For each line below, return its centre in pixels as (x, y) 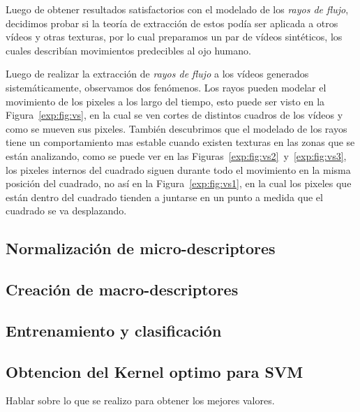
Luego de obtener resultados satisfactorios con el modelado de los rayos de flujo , (177, 9)
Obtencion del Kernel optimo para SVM (155, 371)
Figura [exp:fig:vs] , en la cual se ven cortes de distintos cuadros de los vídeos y (174, 115)
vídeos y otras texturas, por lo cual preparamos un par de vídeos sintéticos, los (174, 37)
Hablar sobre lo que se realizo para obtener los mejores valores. (140, 400)
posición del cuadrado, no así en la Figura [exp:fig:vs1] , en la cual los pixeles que (179, 183)
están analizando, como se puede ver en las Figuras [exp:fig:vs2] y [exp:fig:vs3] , (176, 155)
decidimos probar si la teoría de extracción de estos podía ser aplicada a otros (172, 23)
